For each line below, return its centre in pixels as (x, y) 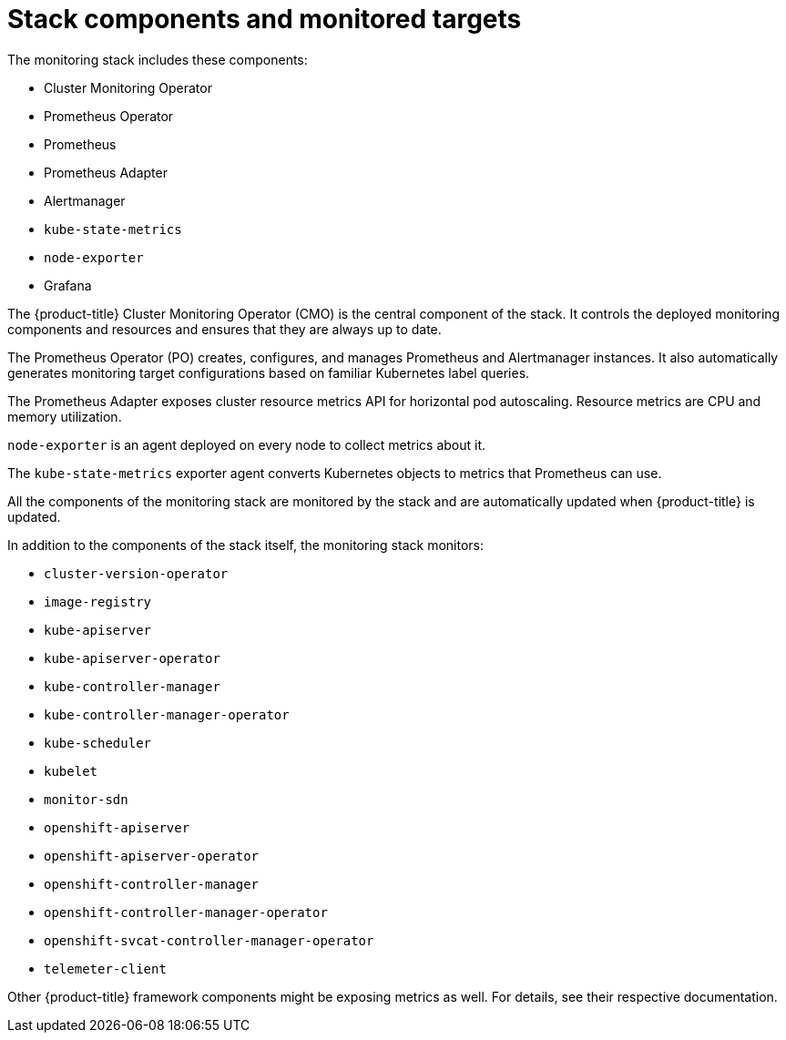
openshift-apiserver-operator (152, 856)
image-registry (98, 602)
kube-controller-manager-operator (167, 714)
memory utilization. (65, 416)
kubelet (71, 771)
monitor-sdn (86, 799)
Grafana (68, 285)
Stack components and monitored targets (265, 19)
